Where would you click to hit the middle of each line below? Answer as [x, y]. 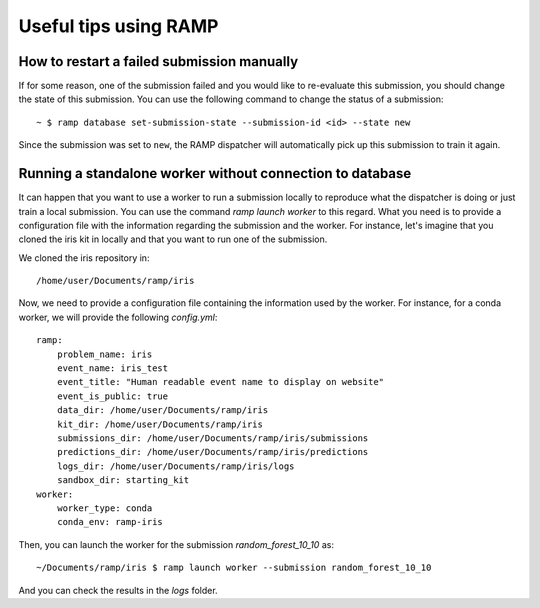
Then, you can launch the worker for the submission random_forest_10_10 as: [176, 544]
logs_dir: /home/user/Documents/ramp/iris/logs [175, 466]
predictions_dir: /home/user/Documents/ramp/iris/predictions [212, 452]
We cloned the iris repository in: [84, 257]
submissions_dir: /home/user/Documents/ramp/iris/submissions [212, 438]
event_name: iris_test [112, 368]
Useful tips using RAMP [118, 26]
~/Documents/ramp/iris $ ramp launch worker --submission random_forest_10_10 [234, 568]
